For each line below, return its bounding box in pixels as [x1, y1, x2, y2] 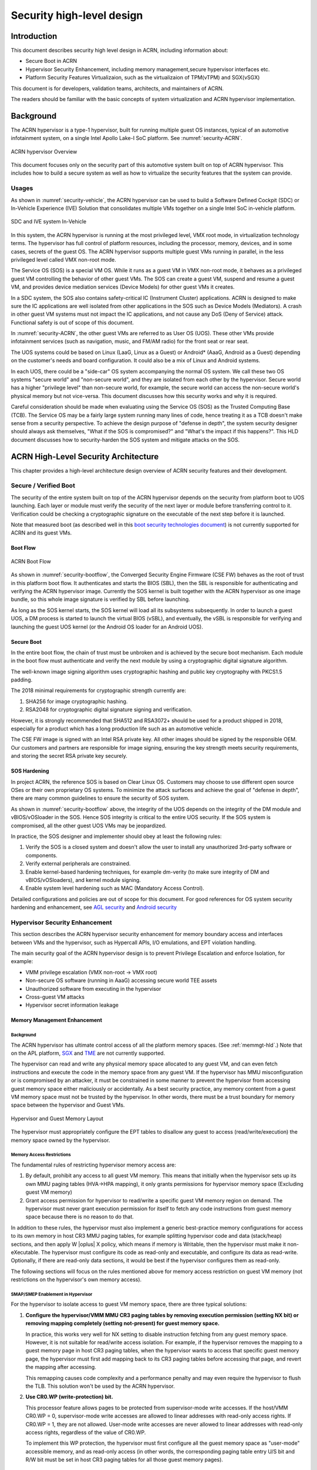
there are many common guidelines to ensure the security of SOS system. [11, 794, 190, 802]
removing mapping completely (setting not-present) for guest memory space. [25, 1320, 220, 1327]
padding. [11, 676, 32, 683]
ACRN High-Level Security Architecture [11, 452, 159, 462]
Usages [11, 184, 33, 192]
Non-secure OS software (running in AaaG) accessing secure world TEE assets [25, 977, 217, 984]
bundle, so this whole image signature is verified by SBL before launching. [11, 596, 190, 603]
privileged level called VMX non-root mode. [11, 256, 117, 263]
